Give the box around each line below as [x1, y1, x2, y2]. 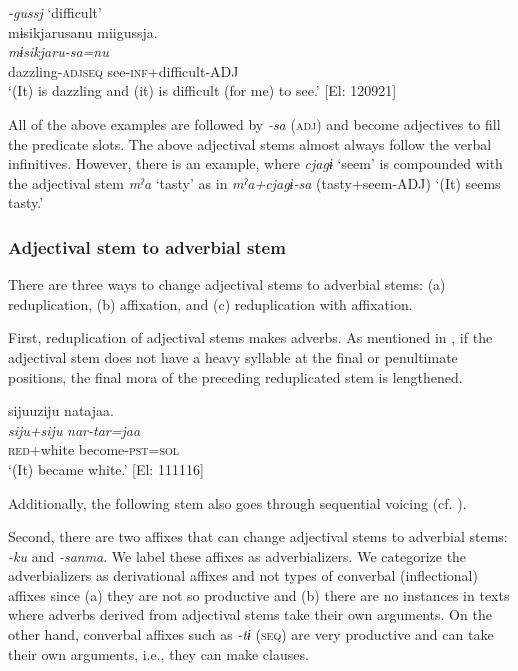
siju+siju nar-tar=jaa [8, 419, 141, 440]
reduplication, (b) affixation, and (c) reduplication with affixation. [8, 293, 413, 314]
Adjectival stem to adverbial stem [8, 234, 286, 259]
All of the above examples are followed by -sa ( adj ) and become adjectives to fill [8, 113, 501, 134]
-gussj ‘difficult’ [8, 2, 102, 22]
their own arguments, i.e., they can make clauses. [8, 643, 309, 664]
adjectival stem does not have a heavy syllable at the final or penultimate [8, 346, 458, 367]
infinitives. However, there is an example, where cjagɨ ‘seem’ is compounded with [8, 153, 503, 174]
